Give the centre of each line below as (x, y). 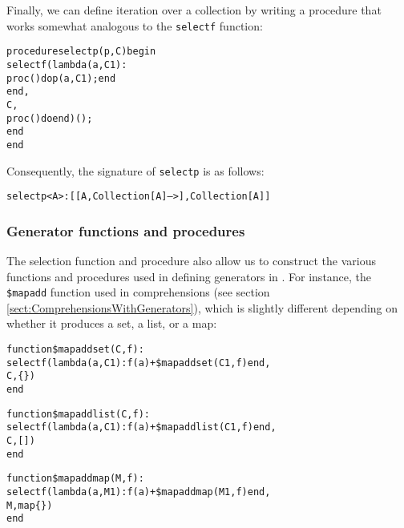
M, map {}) (30, 505)
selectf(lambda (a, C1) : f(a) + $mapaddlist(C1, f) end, (141, 427)
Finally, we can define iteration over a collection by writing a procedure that (194, 10)
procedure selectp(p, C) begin (81, 52)
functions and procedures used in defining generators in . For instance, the (189, 276)
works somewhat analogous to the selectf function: (135, 25)
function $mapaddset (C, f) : (75, 350)
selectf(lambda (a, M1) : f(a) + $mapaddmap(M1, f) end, (139, 492)
